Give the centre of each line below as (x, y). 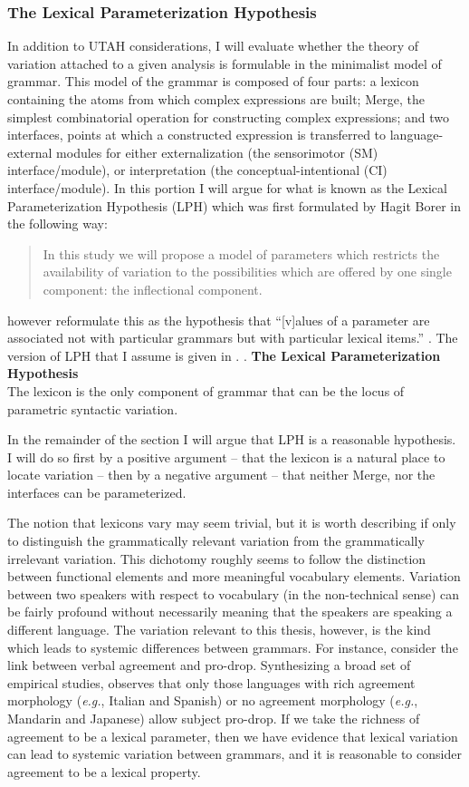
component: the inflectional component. (153, 289)
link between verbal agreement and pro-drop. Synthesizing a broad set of (209, 665)
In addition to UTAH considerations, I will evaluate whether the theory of (213, 46)
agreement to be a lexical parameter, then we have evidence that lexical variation (233, 736)
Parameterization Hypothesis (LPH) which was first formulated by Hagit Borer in (234, 205)
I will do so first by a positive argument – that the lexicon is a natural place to (226, 457)
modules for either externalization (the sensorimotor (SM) (217, 152)
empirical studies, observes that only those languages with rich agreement (211, 682)
